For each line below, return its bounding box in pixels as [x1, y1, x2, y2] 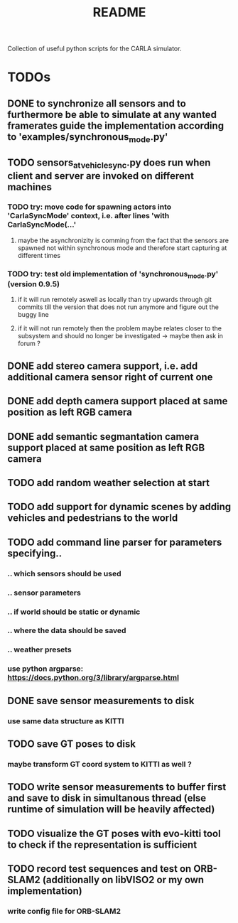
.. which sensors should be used [7, 568, 122, 578]
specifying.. [7, 547, 63, 559]
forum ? [17, 339, 40, 348]
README [92, 4, 146, 21]
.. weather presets [7, 644, 72, 654]
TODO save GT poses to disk [7, 738, 136, 750]
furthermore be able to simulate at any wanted [7, 108, 217, 121]
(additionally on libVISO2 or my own [42, 874, 205, 886]
